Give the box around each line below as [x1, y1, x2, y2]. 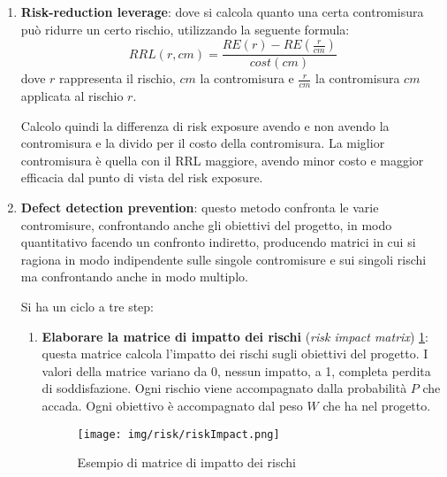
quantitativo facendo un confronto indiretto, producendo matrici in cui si [20, 233, 416, 251]
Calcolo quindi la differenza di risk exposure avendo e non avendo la [20, 116, 390, 135]
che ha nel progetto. [322, 396, 431, 414]
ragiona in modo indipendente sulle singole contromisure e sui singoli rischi [20, 250, 427, 268]
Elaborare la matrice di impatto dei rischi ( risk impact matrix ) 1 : [42, 327, 428, 345]
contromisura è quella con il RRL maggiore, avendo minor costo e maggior [20, 150, 424, 169]
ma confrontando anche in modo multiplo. [20, 267, 248, 286]
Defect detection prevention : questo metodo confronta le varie [20, 198, 379, 217]
